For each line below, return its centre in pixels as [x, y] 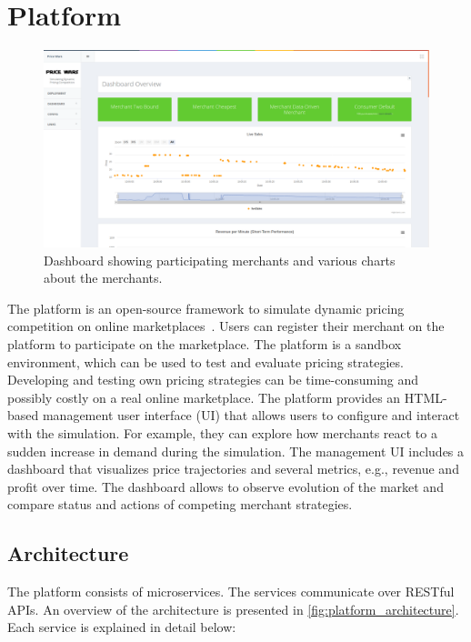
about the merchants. [103, 278]
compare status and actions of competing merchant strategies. [180, 504]
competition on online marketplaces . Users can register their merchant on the [226, 326]
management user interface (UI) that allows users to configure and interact [251, 415]
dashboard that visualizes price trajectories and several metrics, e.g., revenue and [233, 469]
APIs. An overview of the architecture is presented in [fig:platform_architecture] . [233, 609]
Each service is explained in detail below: [122, 627]
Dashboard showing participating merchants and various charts [220, 260]
